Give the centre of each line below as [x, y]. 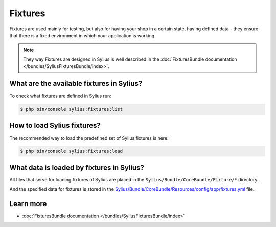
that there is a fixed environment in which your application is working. [83, 35]
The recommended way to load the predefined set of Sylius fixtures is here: [89, 138]
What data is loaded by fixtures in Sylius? [77, 167]
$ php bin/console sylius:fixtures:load [71, 151]
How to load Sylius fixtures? [55, 126]
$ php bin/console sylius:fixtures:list [71, 109]
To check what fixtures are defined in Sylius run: [61, 96]
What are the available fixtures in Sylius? [76, 84]
